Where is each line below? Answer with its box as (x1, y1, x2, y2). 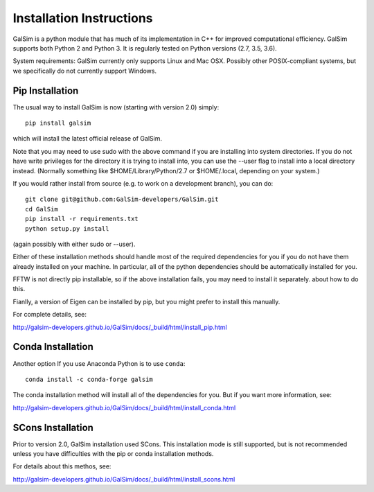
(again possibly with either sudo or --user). (12, 240, 136, 248)
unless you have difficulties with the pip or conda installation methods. (12, 450, 214, 458)
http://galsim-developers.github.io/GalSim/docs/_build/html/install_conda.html (12, 403, 236, 412)
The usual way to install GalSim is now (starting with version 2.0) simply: (12, 103, 220, 111)
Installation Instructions (12, 10, 153, 26)
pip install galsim (25, 119, 91, 128)
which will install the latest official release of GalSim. (12, 134, 163, 143)
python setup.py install (25, 225, 109, 232)
